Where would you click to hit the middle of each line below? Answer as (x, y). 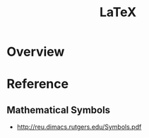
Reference (37, 84)
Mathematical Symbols (59, 110)
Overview (36, 52)
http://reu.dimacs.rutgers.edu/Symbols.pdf (79, 127)
